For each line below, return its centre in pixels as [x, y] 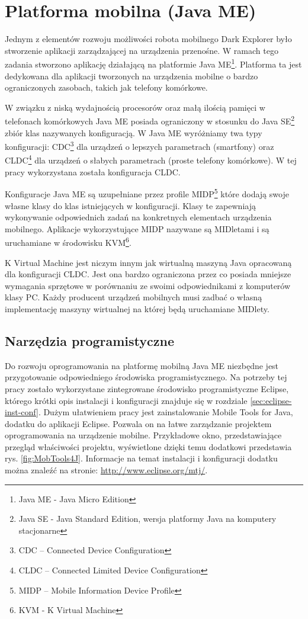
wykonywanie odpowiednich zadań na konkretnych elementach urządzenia [138, 217]
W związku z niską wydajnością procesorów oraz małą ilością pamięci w [135, 107]
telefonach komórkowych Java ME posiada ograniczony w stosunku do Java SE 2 [150, 120]
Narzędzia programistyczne [89, 340]
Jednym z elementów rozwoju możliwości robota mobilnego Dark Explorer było [148, 39]
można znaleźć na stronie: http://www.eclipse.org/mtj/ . [106, 470]
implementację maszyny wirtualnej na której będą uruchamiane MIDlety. [137, 308]
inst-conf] [22, 412]
